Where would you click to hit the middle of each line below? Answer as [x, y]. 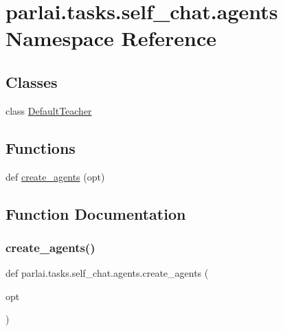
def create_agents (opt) [55, 176]
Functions [41, 147]
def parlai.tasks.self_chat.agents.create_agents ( [107, 273]
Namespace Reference [111, 38]
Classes [32, 81]
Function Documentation [96, 213]
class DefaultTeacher [49, 110]
